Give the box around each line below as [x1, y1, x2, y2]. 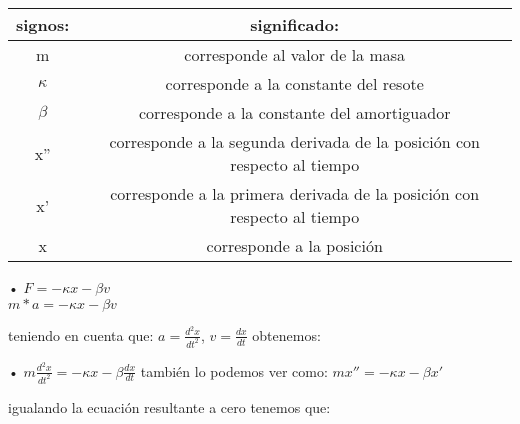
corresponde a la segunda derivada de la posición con [109, 130, 480, 153]
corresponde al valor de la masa [184, 43, 406, 66]
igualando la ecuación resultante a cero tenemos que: [8, 396, 331, 417]
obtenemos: [252, 324, 321, 345]
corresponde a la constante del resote [165, 72, 424, 95]
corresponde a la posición [206, 234, 383, 257]
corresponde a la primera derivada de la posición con [110, 182, 480, 205]
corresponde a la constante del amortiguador [138, 101, 451, 124]
